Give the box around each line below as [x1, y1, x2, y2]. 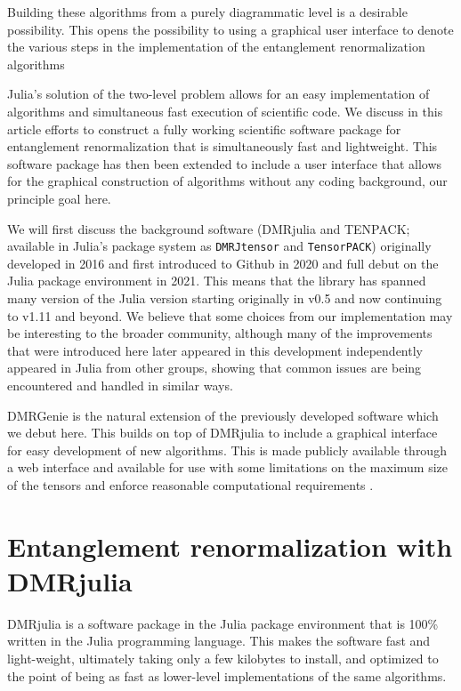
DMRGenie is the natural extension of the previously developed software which [7, 406, 439, 424]
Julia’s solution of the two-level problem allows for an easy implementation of [7, 84, 430, 103]
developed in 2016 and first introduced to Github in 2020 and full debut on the [7, 253, 439, 272]
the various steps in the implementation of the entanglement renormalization [7, 37, 425, 56]
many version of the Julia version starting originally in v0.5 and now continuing [7, 288, 442, 307]
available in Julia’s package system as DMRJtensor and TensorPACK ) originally [7, 237, 432, 255]
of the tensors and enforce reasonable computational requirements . [7, 475, 374, 494]
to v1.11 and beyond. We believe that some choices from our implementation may [7, 306, 453, 325]
